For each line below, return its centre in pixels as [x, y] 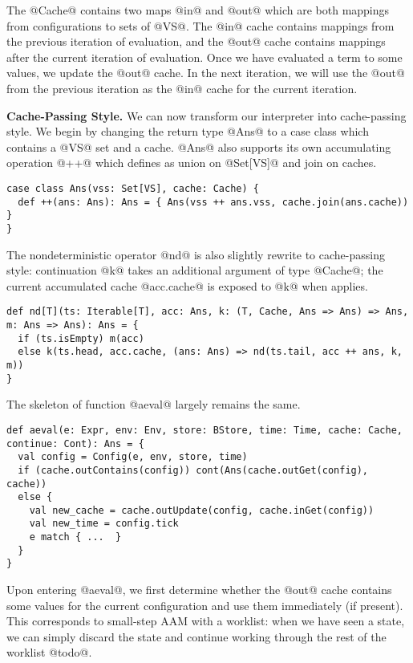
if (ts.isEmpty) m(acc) [81, 338]
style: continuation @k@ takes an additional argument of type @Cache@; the [195, 270]
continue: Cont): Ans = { [75, 443]
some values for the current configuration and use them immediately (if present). [205, 605]
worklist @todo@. [49, 652]
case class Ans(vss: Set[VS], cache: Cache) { [133, 188]
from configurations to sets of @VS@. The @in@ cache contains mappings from [200, 25]
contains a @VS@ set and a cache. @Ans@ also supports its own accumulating [199, 146]
